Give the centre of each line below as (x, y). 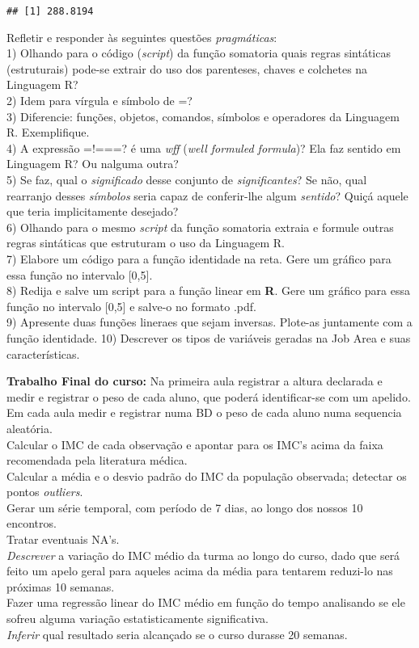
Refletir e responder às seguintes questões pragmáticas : (142, 37)
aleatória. (30, 428)
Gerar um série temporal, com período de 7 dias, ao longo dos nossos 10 (185, 507)
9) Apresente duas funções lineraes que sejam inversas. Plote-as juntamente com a (209, 322)
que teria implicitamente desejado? (93, 211)
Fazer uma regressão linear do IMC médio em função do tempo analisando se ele (206, 602)
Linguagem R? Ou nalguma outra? (93, 164)
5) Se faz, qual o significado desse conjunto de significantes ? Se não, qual (187, 179)
